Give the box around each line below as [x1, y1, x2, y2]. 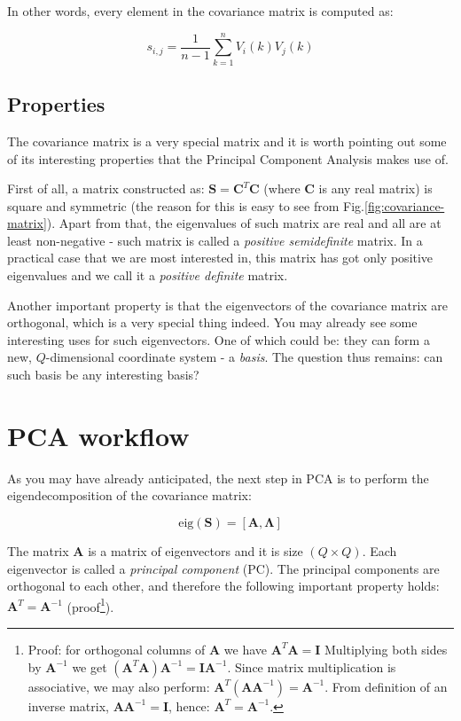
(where [263, 179, 301, 198]
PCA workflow [7, 417, 190, 453]
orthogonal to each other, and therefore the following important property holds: [7, 576, 440, 595]
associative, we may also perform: [27, 677, 210, 695]
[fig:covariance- [364, 196, 445, 215]
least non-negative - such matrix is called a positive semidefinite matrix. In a [7, 231, 423, 249]
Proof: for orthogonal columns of [27, 639, 206, 658]
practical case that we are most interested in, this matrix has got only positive [7, 248, 434, 267]
